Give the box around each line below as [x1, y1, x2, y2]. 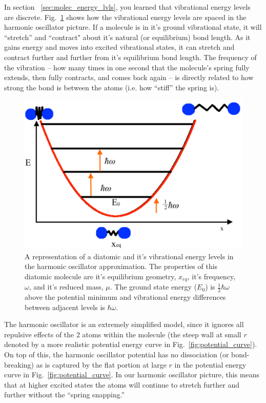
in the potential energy [174, 359, 247, 370]
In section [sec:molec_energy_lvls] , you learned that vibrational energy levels [4, 2, 251, 12]
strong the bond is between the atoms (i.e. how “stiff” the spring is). [4, 82, 219, 92]
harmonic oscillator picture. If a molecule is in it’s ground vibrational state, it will [4, 22, 262, 32]
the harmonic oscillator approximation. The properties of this [25, 261, 218, 272]
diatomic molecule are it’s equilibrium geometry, [25, 271, 176, 281]
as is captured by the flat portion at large [36, 359, 167, 370]
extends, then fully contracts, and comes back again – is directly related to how [4, 72, 254, 83]
